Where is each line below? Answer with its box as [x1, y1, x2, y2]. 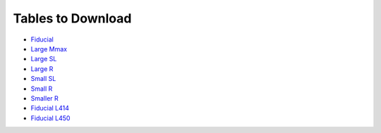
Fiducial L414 [30, 104, 70, 113]
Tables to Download [13, 11, 132, 26]
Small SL [30, 75, 56, 83]
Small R [30, 84, 53, 93]
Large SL [30, 55, 57, 63]
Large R [30, 64, 54, 73]
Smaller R [30, 94, 59, 102]
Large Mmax [30, 44, 67, 53]
